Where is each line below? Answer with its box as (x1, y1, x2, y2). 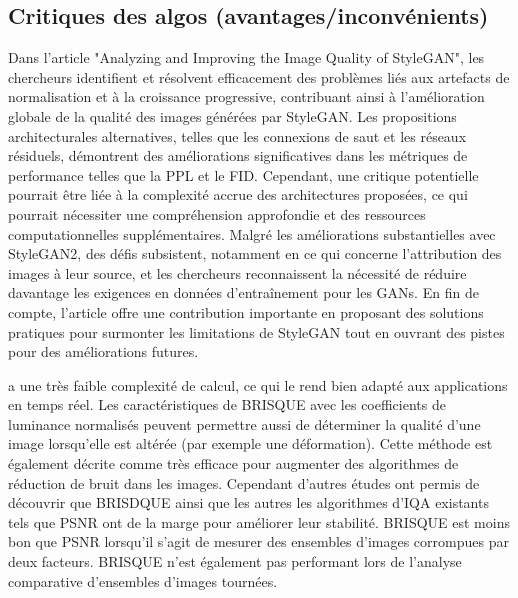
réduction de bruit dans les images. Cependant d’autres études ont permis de (8, 472, 480, 493)
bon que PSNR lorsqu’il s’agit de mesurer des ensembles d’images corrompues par (8, 531, 509, 552)
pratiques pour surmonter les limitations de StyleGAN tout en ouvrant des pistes (8, 321, 505, 342)
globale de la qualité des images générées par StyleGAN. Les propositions (8, 105, 457, 126)
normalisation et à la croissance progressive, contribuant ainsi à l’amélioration (8, 86, 485, 107)
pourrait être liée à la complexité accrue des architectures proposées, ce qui (8, 184, 468, 205)
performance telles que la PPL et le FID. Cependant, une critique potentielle (8, 164, 479, 185)
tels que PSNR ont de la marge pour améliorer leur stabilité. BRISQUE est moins (8, 511, 510, 532)
